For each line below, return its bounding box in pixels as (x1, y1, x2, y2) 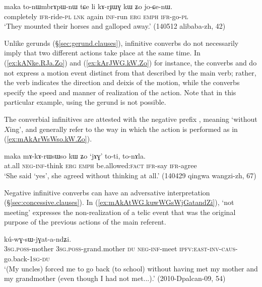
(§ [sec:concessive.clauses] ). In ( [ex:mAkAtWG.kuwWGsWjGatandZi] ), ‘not (4, 197, 234, 207)
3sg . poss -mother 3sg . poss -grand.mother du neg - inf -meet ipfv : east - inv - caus (4, 243, 235, 254)
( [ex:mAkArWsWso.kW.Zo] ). (4, 133, 92, 144)
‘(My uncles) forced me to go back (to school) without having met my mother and (4, 263, 258, 273)
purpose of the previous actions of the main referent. (4, 217, 166, 227)
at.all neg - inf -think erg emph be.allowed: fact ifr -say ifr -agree (4, 160, 197, 171)
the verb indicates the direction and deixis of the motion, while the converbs (4, 77, 240, 88)
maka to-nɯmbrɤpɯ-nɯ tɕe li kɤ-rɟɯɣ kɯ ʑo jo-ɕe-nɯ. (4, 1, 173, 11)
